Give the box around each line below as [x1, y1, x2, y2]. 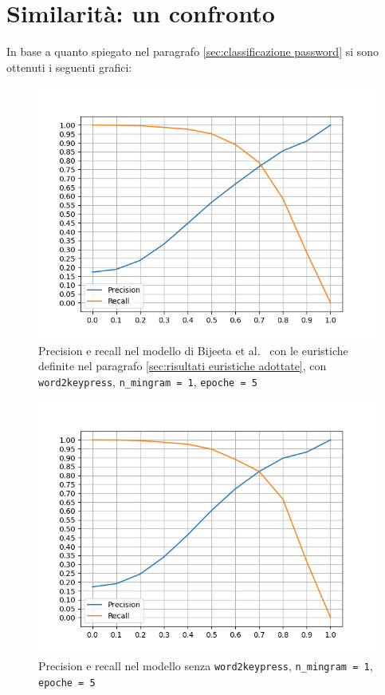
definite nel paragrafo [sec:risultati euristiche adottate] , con [38, 357, 327, 374]
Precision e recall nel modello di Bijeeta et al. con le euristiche [38, 342, 348, 358]
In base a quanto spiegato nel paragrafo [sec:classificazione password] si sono [6, 43, 379, 60]
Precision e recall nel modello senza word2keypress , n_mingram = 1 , [38, 657, 373, 674]
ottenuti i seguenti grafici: [6, 58, 132, 75]
